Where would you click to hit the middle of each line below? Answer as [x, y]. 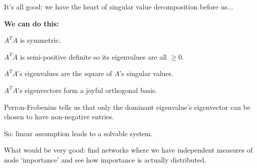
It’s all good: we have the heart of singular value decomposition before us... [119, 6]
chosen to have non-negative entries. [59, 117]
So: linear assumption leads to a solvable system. [78, 133]
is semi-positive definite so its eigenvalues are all [94, 56]
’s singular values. [146, 73]
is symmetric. [40, 40]
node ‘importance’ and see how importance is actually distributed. [105, 159]
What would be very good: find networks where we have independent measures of [128, 150]
